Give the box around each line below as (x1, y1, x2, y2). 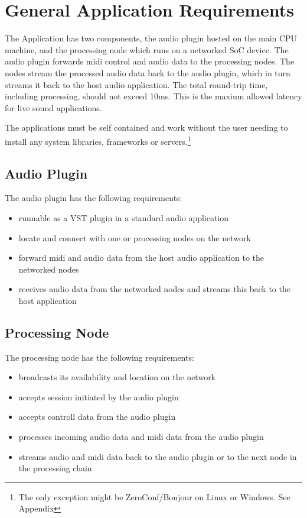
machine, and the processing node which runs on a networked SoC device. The (5, 43, 289, 56)
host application (18, 294, 77, 306)
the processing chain (18, 462, 92, 474)
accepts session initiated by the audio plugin (18, 390, 179, 403)
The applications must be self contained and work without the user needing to (5, 121, 288, 134)
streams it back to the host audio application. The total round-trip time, (5, 78, 268, 90)
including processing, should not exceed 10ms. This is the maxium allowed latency (5, 90, 302, 102)
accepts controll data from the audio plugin (18, 410, 176, 423)
